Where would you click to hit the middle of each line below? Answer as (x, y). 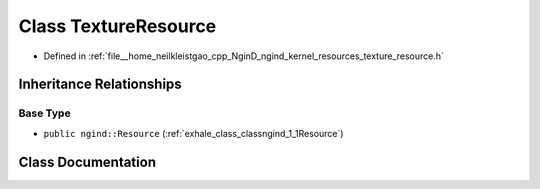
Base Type (44, 113)
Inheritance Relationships (100, 84)
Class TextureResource (117, 26)
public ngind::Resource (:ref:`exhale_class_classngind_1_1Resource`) (193, 133)
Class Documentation (87, 161)
